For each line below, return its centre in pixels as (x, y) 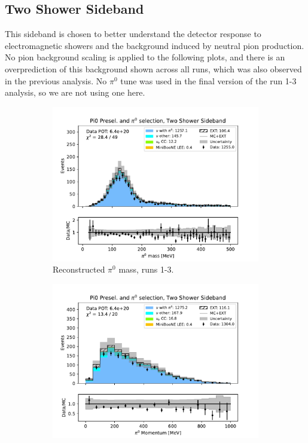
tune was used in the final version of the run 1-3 (208, 80)
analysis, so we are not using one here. (75, 92)
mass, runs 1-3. (146, 269)
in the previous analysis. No (56, 80)
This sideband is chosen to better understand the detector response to (133, 34)
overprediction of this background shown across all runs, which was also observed (153, 68)
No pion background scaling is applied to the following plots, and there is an (145, 57)
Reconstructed (79, 269)
